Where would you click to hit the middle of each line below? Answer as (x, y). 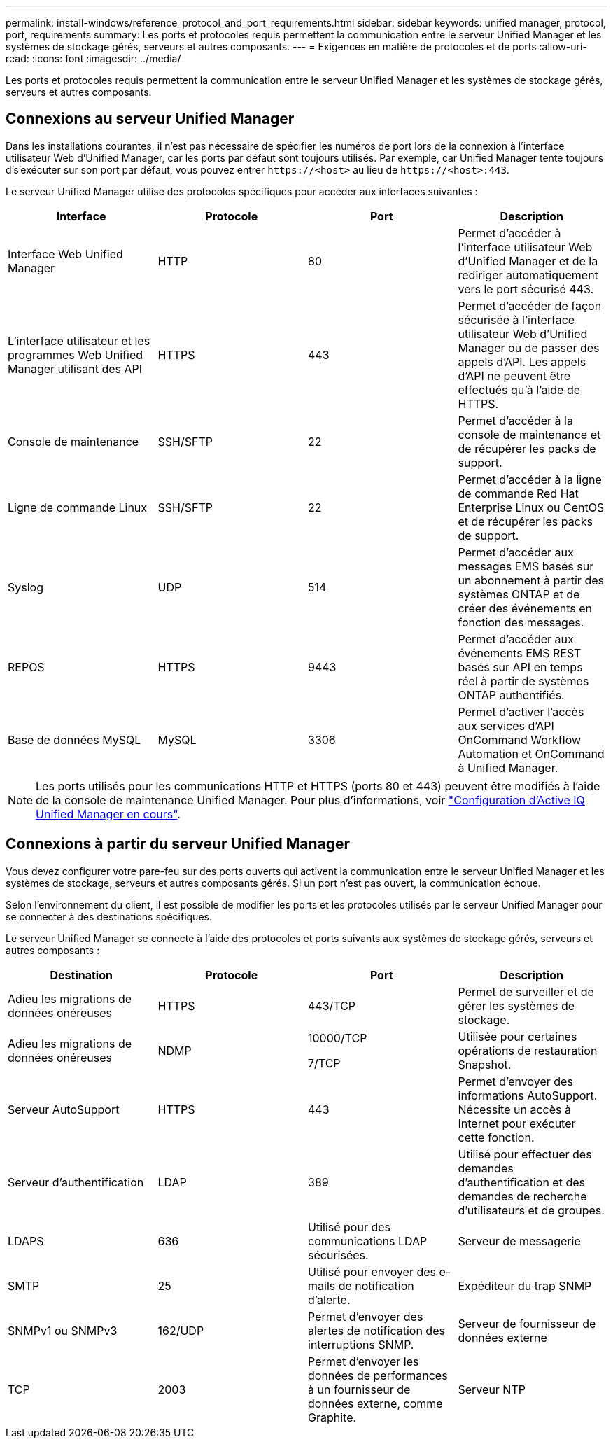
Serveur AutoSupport (64, 1109)
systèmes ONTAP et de (519, 594)
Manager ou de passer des (529, 348)
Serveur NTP (492, 1389)
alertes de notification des (376, 1330)
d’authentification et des (521, 1182)
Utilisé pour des (349, 1227)
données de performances (378, 1375)
